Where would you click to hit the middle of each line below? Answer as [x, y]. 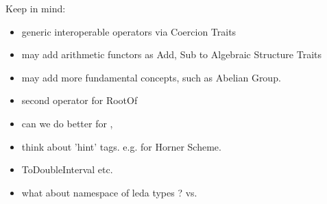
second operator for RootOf [80, 100]
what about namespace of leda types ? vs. [109, 192]
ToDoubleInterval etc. [67, 169]
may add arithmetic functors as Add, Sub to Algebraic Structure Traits [172, 54]
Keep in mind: [36, 8]
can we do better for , [67, 123]
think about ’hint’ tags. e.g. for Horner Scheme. [121, 146]
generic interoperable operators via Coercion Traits [129, 31]
